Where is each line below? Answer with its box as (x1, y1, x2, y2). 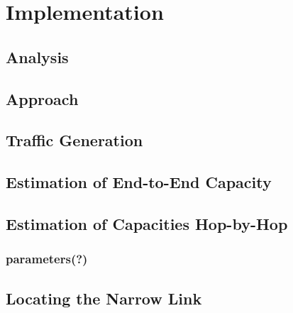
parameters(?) (6, 250, 88, 268)
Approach (6, 87, 79, 109)
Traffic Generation (6, 129, 143, 151)
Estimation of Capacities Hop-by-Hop (6, 212, 288, 234)
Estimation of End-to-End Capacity (6, 171, 272, 193)
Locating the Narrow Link (6, 287, 202, 309)
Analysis (6, 45, 69, 67)
